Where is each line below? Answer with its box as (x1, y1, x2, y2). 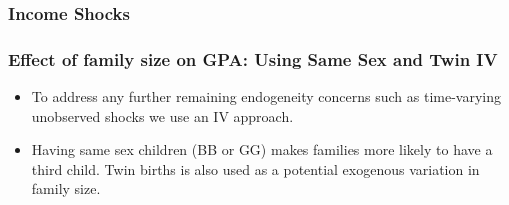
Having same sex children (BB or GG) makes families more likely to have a (31, 139, 493, 160)
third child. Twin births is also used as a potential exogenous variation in (31, 158, 480, 179)
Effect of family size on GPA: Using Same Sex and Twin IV (8, 46, 498, 71)
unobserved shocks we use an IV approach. (31, 105, 294, 126)
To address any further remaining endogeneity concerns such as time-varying (31, 86, 502, 107)
